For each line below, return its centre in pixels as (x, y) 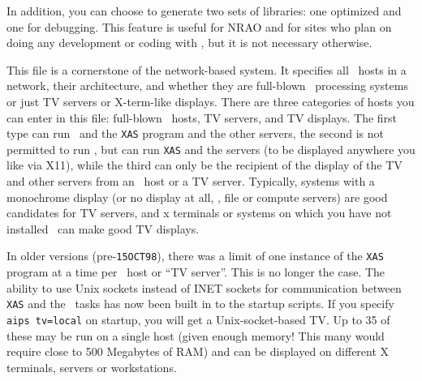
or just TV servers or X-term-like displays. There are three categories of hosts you (211, 101)
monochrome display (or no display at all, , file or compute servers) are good (197, 197)
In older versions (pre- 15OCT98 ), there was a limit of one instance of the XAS (195, 256)
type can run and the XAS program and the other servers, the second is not (195, 133)
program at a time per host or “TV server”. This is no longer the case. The (196, 272)
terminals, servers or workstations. (92, 367)
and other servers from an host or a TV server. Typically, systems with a (191, 181)
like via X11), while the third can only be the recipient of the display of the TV (205, 165)
